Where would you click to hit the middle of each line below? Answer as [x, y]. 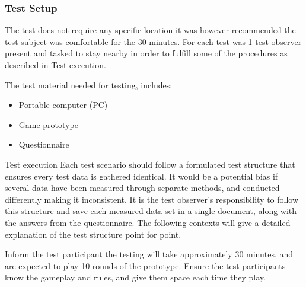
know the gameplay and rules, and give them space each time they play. [135, 277]
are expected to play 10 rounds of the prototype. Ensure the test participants [145, 265]
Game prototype [48, 124]
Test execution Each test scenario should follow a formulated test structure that [150, 164]
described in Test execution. [55, 65]
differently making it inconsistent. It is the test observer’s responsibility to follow [152, 199]
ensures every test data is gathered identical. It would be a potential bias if [141, 176]
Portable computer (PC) [63, 105]
